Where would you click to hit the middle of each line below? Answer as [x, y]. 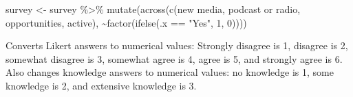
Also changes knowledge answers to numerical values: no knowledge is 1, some [170, 72]
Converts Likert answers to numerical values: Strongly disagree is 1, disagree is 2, [177, 45]
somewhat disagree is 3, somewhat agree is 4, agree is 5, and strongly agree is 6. [174, 58]
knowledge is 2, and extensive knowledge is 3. [101, 85]
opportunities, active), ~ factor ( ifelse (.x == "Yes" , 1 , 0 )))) [126, 22]
